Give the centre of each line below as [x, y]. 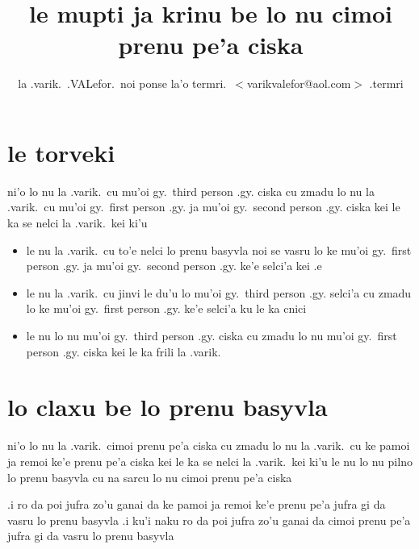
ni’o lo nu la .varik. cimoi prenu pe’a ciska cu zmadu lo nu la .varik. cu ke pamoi [209, 445]
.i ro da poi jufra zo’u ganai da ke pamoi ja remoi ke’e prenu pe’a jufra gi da [197, 504]
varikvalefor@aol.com [299, 83]
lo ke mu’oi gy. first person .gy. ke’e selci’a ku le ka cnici [166, 308]
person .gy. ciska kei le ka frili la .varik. [124, 351]
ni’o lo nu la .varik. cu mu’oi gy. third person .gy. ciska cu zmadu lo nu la [191, 191]
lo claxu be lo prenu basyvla [168, 407]
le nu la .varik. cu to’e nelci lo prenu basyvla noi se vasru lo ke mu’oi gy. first [219, 250]
